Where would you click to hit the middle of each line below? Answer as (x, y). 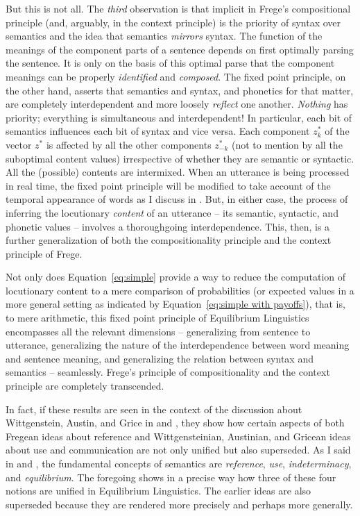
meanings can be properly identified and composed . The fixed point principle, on (176, 76)
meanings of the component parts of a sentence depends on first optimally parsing (180, 49)
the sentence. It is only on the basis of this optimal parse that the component (170, 63)
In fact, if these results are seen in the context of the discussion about (154, 409)
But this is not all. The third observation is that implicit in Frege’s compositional (178, 8)
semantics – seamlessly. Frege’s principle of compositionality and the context (168, 372)
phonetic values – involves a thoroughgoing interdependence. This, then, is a (168, 226)
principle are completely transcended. (85, 386)
